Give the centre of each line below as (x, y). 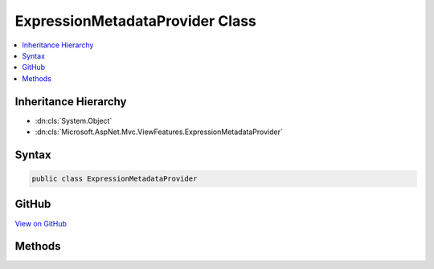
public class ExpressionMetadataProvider (115, 179)
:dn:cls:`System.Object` (74, 120)
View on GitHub (41, 223)
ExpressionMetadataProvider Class (136, 21)
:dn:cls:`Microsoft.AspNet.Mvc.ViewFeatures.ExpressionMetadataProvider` (159, 132)
